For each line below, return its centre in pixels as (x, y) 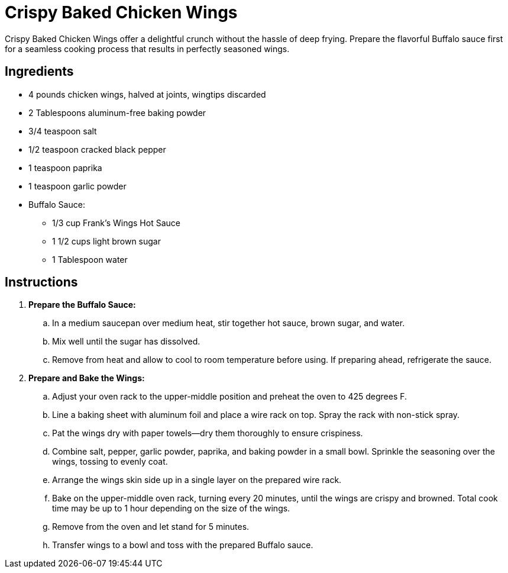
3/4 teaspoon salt (63, 131)
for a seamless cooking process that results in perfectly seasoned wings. (147, 49)
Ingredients (39, 72)
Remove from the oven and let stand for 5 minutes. (151, 527)
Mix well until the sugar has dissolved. (126, 342)
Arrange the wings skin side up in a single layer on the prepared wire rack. (197, 480)
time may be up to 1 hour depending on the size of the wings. (171, 508)
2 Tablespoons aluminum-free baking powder (117, 112)
